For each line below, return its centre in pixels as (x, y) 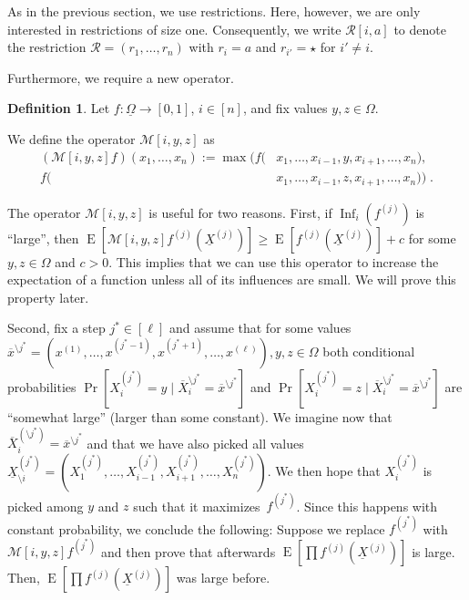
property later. (48, 297)
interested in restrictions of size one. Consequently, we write (174, 29)
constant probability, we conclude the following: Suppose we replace (196, 528)
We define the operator (71, 138)
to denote (420, 29)
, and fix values (285, 108)
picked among (46, 506)
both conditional (369, 351)
